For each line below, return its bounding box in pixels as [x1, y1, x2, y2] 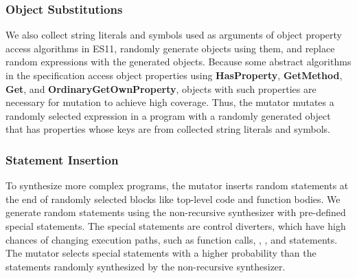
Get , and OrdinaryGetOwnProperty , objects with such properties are [5, 81, 316, 96]
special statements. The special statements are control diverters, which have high [5, 218, 346, 233]
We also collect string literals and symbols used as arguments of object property [5, 28, 343, 42]
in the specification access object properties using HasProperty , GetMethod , [5, 68, 343, 82]
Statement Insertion [5, 151, 119, 168]
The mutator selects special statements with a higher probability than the [5, 246, 316, 260]
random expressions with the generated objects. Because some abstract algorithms [5, 54, 352, 69]
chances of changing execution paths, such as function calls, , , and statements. [5, 232, 338, 246]
